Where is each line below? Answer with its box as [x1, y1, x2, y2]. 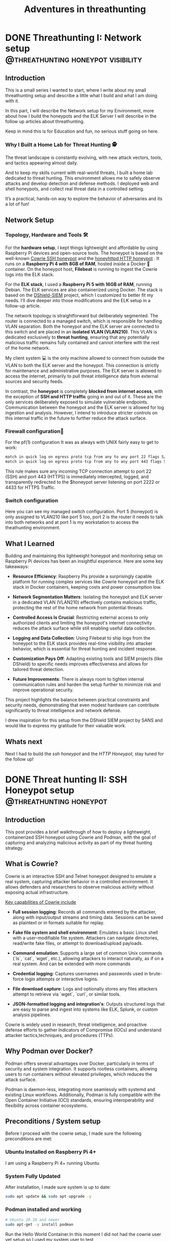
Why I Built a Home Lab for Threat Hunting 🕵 [5, 141, 117, 148]
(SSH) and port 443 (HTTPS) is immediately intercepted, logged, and [5, 474, 149, 480]
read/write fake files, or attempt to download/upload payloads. [12, 940, 143, 946]
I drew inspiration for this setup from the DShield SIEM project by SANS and [5, 717, 163, 723]
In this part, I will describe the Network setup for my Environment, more [5, 108, 154, 113]
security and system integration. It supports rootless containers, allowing [5, 1065, 157, 1071]
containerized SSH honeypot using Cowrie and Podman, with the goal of [5, 834, 156, 840]
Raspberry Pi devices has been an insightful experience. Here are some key [5, 558, 163, 564]
